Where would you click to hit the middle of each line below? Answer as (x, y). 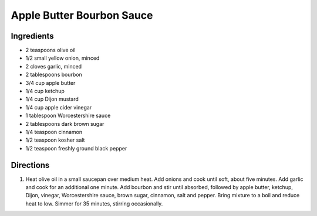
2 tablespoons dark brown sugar (65, 124)
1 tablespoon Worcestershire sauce (68, 116)
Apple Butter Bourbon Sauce (82, 15)
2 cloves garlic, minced (54, 66)
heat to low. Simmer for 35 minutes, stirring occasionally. (94, 203)
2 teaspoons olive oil (50, 50)
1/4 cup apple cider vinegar (59, 107)
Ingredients (32, 36)
